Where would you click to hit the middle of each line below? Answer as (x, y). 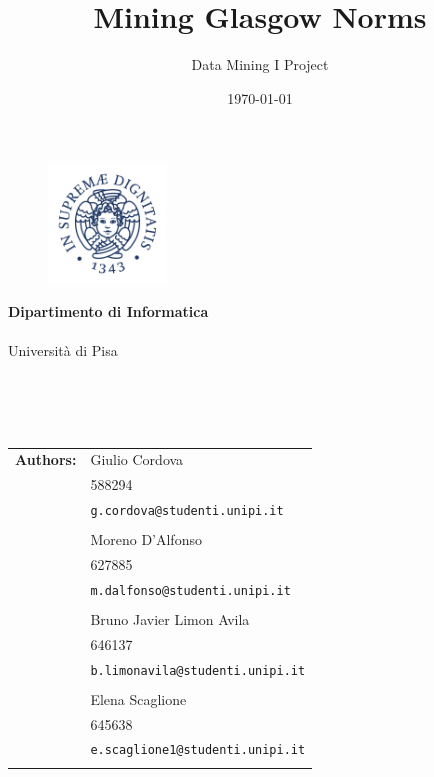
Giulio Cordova (137, 459)
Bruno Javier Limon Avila (170, 618)
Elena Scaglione (138, 698)
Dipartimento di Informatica (108, 310)
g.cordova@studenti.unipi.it (187, 510)
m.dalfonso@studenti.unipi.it (190, 590)
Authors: (46, 459)
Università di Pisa (63, 350)
